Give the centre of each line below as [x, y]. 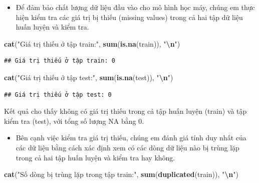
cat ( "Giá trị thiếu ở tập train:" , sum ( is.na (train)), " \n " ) [92, 43]
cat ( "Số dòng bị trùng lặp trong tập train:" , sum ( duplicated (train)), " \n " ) [121, 174]
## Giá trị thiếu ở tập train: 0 [60, 61]
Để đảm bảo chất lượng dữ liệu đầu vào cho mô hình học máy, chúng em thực [135, 7]
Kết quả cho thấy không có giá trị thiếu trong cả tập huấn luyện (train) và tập [125, 111]
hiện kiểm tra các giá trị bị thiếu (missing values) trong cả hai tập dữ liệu [129, 17]
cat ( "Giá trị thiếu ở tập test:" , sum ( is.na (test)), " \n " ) [89, 77]
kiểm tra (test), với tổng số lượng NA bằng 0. [74, 121]
